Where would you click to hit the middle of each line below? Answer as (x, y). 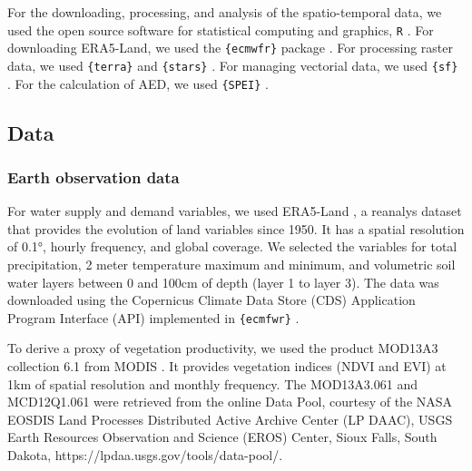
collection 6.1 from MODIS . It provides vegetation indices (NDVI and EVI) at (227, 366)
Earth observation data (93, 177)
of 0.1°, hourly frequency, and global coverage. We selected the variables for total (232, 246)
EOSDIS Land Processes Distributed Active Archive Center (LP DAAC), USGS (230, 419)
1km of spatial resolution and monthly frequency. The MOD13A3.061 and (212, 383)
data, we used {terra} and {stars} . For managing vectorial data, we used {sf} (233, 65)
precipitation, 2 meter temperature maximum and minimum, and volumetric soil (231, 264)
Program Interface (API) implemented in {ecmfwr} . (153, 317)
